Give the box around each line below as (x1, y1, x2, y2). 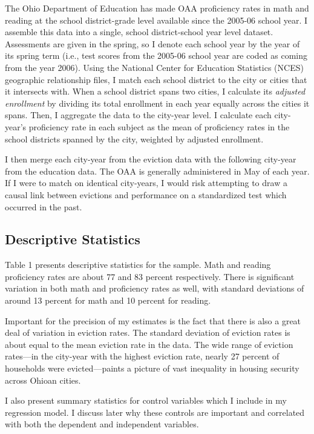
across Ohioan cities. (5, 373, 81, 386)
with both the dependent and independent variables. (5, 418, 199, 430)
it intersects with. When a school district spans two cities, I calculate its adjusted (5, 85, 306, 98)
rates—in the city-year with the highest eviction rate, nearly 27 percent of (5, 350, 280, 362)
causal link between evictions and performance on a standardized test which (5, 188, 287, 201)
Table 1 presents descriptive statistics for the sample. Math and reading (5, 258, 271, 271)
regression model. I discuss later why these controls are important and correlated (5, 406, 305, 418)
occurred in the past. (5, 200, 82, 213)
